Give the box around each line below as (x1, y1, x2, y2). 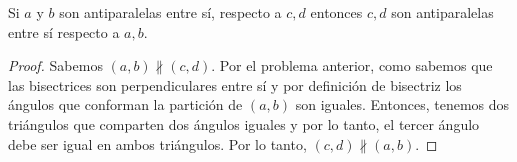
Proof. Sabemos (8, 55, 103, 76)
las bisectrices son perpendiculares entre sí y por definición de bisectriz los (8, 74, 462, 95)
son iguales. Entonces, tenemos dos (295, 94, 510, 115)
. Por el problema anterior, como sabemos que (211, 55, 493, 76)
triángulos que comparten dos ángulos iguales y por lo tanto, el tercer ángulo (8, 113, 480, 134)
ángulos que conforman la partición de (8, 94, 243, 115)
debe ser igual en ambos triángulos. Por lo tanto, (8, 133, 307, 154)
